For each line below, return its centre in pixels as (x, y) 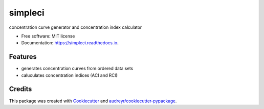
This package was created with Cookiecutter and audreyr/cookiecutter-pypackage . (93, 101)
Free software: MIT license (48, 36)
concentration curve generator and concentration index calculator (75, 27)
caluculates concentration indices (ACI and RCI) (69, 75)
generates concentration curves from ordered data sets (77, 69)
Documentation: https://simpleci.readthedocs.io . (70, 43)
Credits (21, 89)
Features (23, 57)
